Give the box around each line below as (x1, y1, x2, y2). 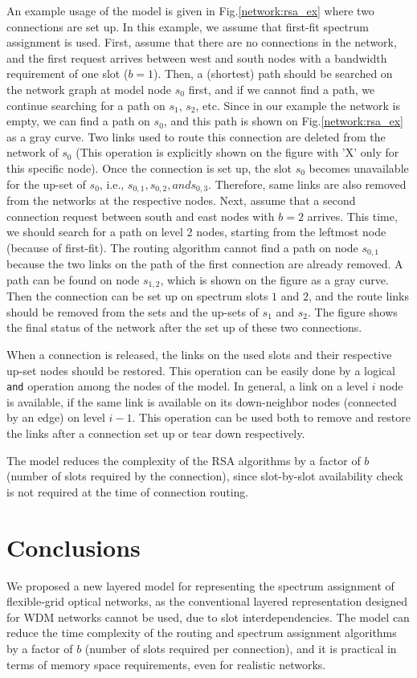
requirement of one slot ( (6, 65, 129, 82)
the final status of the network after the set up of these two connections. (6, 319, 362, 336)
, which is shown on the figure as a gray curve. (160, 271, 389, 288)
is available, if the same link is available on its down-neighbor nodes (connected (6, 393, 397, 410)
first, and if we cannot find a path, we (188, 80, 375, 97)
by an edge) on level (6, 409, 105, 426)
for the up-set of (6, 175, 86, 192)
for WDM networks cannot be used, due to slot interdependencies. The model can (6, 608, 410, 625)
